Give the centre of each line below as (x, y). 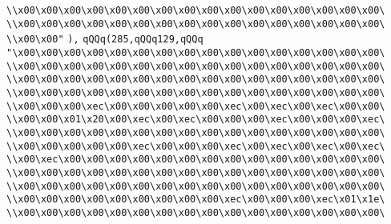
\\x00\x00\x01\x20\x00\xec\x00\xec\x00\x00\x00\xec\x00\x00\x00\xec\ (196, 120)
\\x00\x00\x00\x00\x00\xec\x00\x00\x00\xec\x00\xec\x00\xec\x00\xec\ (196, 146)
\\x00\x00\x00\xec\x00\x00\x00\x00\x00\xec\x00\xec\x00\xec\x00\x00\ (196, 106)
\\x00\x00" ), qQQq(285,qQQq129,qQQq (105, 40)
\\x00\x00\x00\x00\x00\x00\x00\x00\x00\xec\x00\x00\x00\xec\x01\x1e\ (196, 200)
